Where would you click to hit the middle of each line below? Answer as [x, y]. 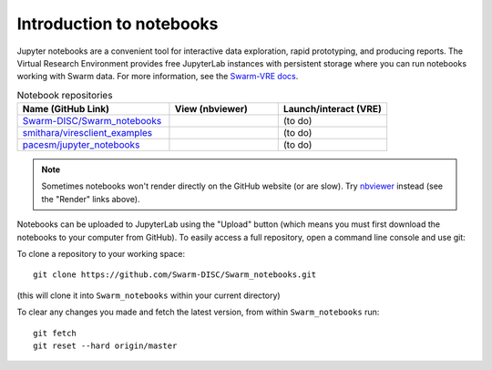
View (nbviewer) [211, 109]
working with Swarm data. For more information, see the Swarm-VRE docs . [158, 77]
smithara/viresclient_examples [87, 133]
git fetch [55, 333]
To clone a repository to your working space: [101, 254]
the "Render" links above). [91, 199]
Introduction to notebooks [118, 24]
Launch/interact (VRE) [332, 109]
